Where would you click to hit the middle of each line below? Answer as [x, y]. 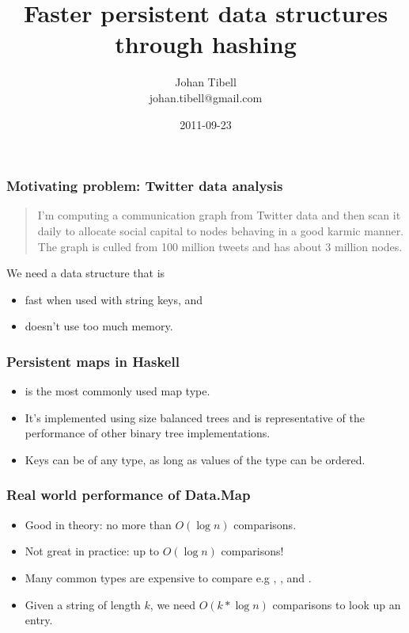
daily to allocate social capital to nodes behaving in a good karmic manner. [221, 230]
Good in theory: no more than [98, 524]
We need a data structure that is [86, 273]
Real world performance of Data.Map [129, 495]
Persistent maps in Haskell [93, 361]
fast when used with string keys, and [114, 299]
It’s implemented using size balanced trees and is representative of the [195, 417]
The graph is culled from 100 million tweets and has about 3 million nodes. [220, 246]
